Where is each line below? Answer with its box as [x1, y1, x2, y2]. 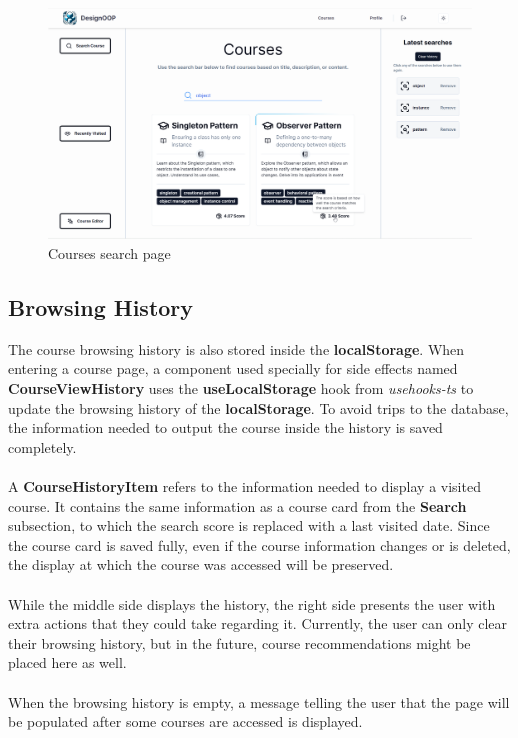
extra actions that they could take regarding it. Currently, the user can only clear [8, 613, 507, 634]
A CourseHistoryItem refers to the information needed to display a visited [8, 476, 481, 496]
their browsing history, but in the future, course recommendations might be [8, 632, 471, 653]
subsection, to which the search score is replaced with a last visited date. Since [8, 515, 490, 536]
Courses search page [48, 243, 171, 264]
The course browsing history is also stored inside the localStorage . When [8, 338, 465, 359]
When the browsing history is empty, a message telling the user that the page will [8, 691, 510, 712]
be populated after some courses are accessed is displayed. [8, 711, 363, 732]
